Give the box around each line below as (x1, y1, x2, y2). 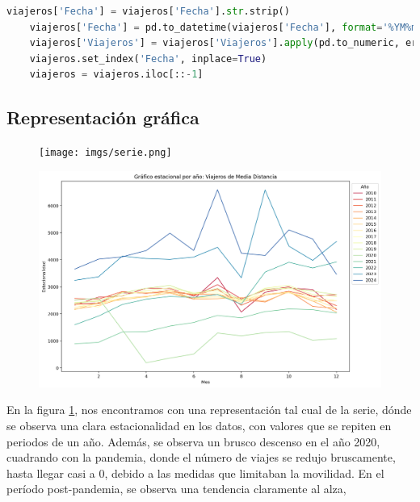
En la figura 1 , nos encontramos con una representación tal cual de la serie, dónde (6, 401, 412, 418)
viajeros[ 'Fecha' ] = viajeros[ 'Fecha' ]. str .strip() (6, 6, 290, 17)
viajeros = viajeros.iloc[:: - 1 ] (29, 69, 204, 81)
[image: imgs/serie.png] (39, 147, 172, 159)
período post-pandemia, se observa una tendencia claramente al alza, (6, 480, 346, 497)
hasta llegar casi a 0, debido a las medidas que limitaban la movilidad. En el (6, 464, 384, 481)
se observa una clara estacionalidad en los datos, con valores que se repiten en (6, 416, 392, 433)
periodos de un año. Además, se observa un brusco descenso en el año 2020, (6, 433, 380, 450)
